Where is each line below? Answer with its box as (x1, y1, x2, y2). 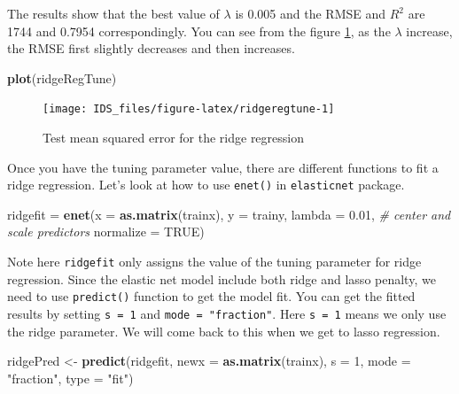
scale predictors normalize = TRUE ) (7, 222, 205, 241)
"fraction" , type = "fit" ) (7, 368, 134, 387)
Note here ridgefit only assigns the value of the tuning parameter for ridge (7, 252, 422, 271)
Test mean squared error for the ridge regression (43, 128, 304, 147)
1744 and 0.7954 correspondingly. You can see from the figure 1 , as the (7, 21, 391, 40)
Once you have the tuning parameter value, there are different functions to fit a (7, 158, 439, 176)
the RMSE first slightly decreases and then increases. (7, 39, 295, 58)
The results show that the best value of (7, 4, 220, 22)
